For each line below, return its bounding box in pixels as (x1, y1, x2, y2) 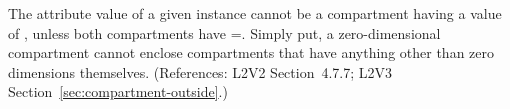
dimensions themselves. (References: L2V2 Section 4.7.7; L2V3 (8, 61, 393, 82)
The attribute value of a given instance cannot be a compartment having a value (8, 3, 502, 23)
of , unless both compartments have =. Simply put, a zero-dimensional (8, 22, 441, 43)
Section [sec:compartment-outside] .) (8, 81, 228, 102)
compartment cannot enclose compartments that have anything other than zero (8, 42, 495, 63)
